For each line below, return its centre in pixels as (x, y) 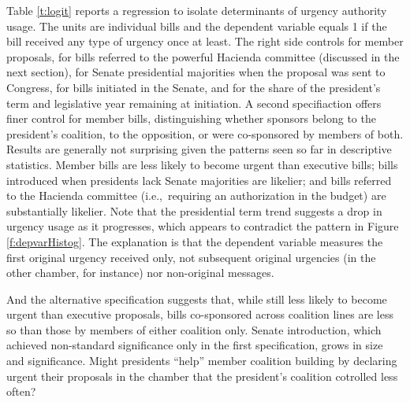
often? (21, 391)
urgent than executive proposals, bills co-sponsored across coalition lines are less (200, 314)
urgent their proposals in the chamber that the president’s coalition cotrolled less (202, 376)
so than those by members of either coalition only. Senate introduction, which (194, 329)
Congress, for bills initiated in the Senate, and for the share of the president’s (194, 87)
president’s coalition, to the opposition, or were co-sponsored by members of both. (205, 133)
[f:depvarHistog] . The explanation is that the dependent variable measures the (195, 241)
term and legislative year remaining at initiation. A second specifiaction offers (194, 103)
